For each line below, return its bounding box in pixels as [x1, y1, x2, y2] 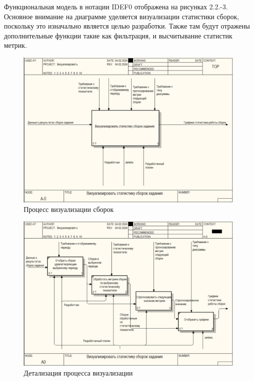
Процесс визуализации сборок [24, 204, 114, 214]
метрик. [4, 40, 27, 50]
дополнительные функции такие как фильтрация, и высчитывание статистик [4, 30, 233, 40]
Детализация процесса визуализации [24, 367, 133, 378]
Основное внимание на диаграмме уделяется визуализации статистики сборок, [4, 11, 239, 21]
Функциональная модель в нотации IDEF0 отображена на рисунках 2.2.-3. [4, 1, 228, 11]
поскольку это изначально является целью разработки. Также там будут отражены [4, 21, 250, 31]
